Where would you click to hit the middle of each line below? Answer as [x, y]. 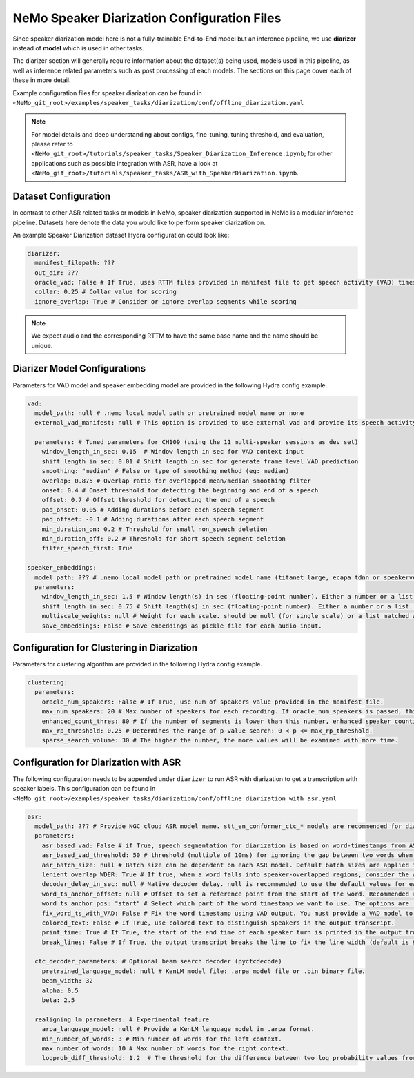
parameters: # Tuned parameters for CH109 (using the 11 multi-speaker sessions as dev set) [197, 442]
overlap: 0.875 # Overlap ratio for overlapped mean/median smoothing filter [177, 481]
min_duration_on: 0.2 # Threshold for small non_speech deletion [155, 529]
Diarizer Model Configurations [79, 368]
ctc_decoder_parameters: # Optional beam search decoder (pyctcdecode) [158, 961]
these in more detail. [42, 80]
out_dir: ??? [57, 272]
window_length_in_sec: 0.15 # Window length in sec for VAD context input [173, 452]
